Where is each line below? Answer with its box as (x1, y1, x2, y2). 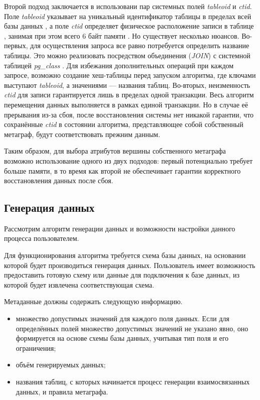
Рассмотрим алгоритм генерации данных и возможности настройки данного (4, 223, 235, 233)
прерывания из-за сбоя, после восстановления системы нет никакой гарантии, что (4, 109, 254, 119)
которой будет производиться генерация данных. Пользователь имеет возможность (4, 259, 255, 270)
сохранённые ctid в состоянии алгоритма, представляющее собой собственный (4, 119, 243, 129)
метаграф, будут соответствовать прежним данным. (4, 128, 160, 139)
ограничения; (16, 342, 56, 353)
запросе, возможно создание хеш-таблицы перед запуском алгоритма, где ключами (4, 70, 256, 80)
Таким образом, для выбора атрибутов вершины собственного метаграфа (4, 146, 226, 156)
